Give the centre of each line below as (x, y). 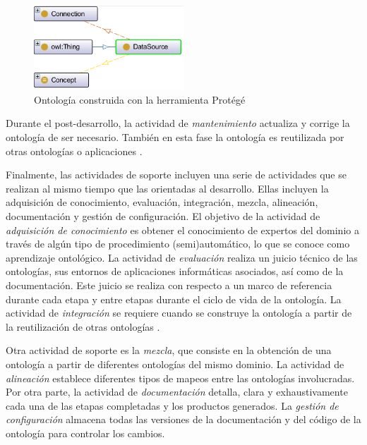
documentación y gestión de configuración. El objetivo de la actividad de (163, 216)
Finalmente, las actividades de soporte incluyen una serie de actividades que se (176, 175)
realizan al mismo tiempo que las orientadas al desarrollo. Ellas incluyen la (167, 188)
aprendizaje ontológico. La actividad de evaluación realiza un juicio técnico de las (182, 257)
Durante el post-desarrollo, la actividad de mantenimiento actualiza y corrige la (178, 123)
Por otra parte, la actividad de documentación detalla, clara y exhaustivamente (177, 392)
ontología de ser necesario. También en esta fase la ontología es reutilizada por (175, 137)
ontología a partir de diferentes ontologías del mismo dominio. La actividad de (175, 364)
